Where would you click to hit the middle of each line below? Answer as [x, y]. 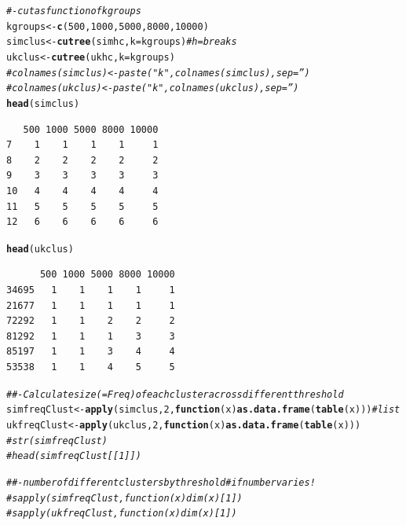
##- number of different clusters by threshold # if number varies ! [161, 482]
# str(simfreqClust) [57, 441]
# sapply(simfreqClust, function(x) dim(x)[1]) [124, 498]
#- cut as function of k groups [74, 11]
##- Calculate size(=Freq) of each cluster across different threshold [175, 394]
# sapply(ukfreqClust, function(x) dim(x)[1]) [122, 514]
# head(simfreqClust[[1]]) [74, 456]
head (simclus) [43, 103]
